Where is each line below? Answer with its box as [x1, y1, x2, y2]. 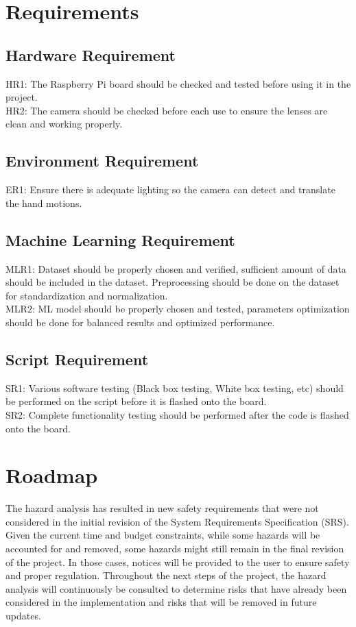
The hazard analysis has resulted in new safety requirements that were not [5, 501, 319, 515]
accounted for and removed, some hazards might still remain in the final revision [5, 541, 344, 555]
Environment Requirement [5, 150, 199, 171]
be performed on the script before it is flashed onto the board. [5, 394, 267, 408]
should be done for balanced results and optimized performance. [5, 315, 275, 329]
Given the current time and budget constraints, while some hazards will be [5, 528, 320, 542]
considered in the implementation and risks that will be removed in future [5, 595, 317, 609]
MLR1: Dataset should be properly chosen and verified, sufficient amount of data [5, 261, 346, 275]
